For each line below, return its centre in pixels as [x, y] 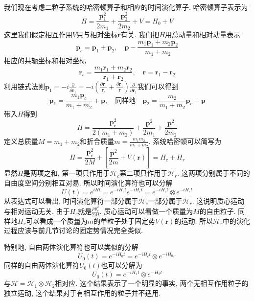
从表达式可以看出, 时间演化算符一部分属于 [71, 200]
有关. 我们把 [140, 34]
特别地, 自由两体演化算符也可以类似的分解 [71, 246]
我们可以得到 [158, 86]
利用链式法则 [24, 86]
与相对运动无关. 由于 [37, 211]
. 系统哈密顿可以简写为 [185, 141]
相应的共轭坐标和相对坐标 [45, 60]
